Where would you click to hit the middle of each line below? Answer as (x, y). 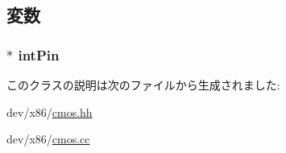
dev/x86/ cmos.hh (50, 112)
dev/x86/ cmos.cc (48, 139)
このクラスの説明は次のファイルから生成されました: (143, 85)
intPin (39, 54)
